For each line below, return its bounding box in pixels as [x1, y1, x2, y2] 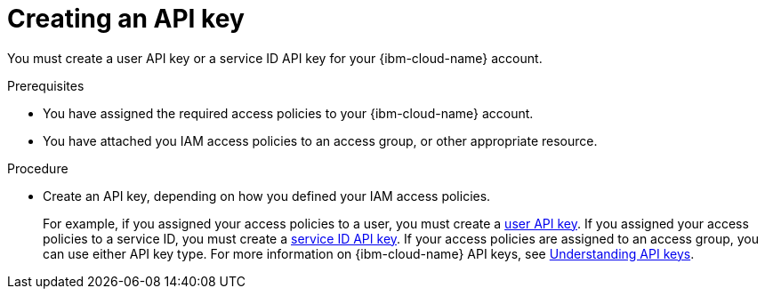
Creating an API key [7, 4, 245, 34]
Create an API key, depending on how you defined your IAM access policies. [43, 188, 491, 204]
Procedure [7, 160, 68, 176]
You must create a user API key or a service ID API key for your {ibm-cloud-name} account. [7, 50, 543, 66]
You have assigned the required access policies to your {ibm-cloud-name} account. [43, 105, 534, 121]
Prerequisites [7, 77, 85, 93]
